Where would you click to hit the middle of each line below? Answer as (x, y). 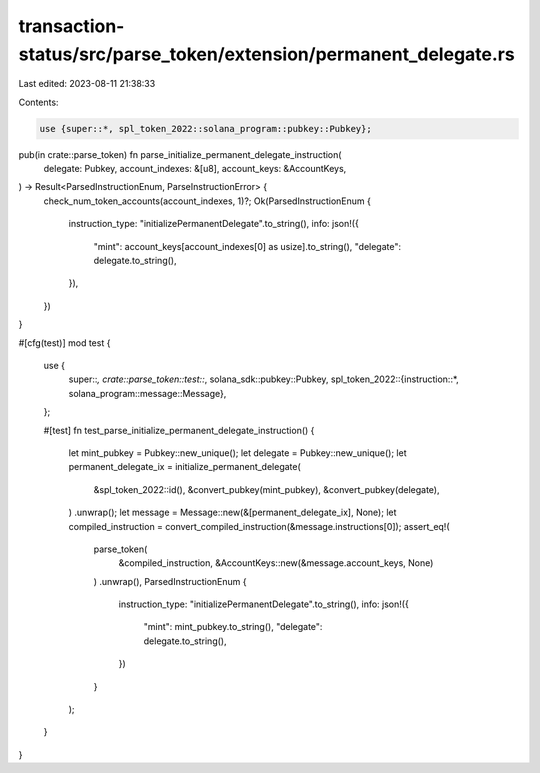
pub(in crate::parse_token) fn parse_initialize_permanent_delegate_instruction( (180, 154)
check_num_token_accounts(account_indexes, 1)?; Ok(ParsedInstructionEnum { (207, 201)
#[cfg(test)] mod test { (64, 342)
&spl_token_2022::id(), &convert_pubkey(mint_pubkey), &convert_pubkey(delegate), (266, 489)
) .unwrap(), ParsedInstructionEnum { (170, 581)
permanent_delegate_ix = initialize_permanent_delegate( (185, 467)
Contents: (38, 102)
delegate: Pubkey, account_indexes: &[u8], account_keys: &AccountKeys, (195, 169)
